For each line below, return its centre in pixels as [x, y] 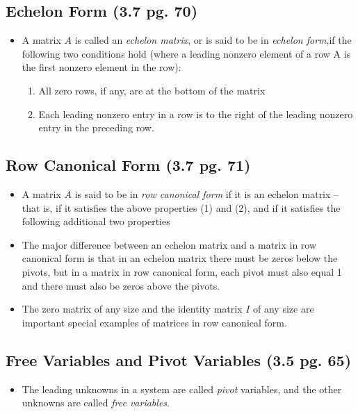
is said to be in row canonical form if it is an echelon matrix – [207, 193]
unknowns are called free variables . [96, 403]
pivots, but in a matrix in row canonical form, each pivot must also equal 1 [182, 271]
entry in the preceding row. [96, 127]
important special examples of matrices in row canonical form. [154, 322]
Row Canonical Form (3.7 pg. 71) [128, 165]
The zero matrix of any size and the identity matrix [132, 309]
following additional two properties [96, 221]
